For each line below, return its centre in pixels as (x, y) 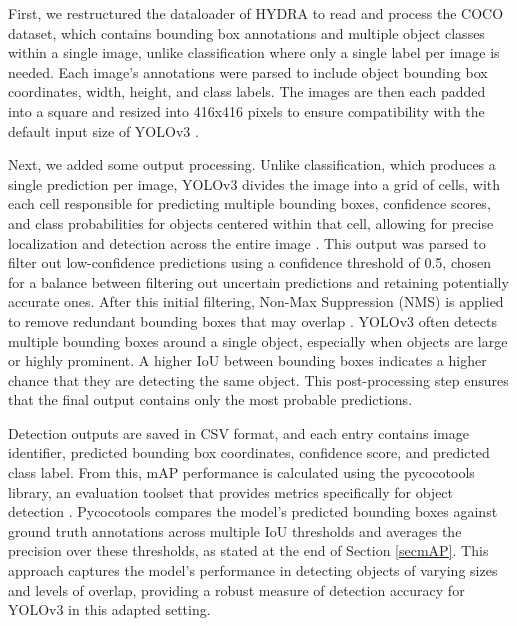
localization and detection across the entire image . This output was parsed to (247, 242)
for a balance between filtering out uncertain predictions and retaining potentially (258, 281)
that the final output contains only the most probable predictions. (210, 399)
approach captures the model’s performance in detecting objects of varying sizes (253, 570)
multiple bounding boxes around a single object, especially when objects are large (258, 340)
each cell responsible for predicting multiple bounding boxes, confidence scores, (249, 203)
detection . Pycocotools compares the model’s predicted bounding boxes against (253, 511)
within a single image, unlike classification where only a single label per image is (254, 52)
